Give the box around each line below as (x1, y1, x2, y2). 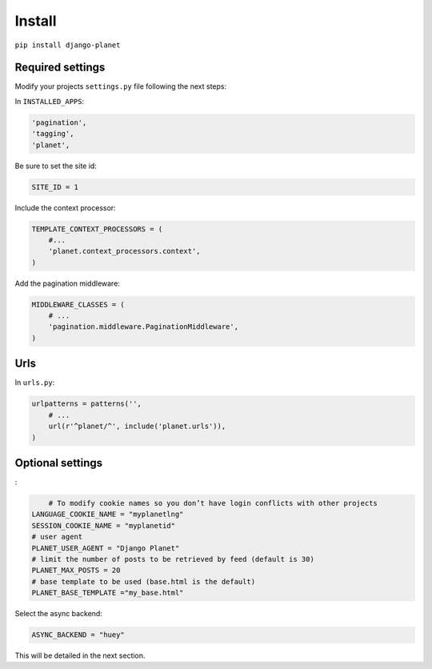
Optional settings (14, 456, 103, 470)
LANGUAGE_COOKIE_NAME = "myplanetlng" (31, 510, 184, 519)
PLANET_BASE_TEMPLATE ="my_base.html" (31, 588, 184, 598)
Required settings (14, 61, 106, 74)
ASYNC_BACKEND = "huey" (31, 631, 126, 639)
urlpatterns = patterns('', (31, 399, 142, 408)
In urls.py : (14, 378, 55, 387)
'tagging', (31, 129, 74, 138)
